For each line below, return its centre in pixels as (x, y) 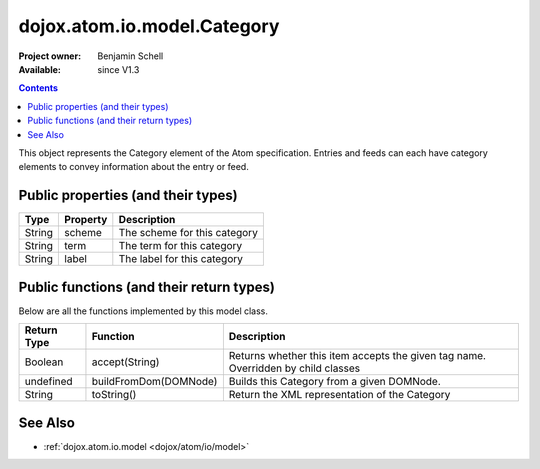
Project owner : (50, 56)
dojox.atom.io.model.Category (149, 26)
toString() (114, 395)
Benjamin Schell (130, 56)
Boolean (44, 362)
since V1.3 (118, 69)
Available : (40, 69)
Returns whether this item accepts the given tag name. (357, 356)
